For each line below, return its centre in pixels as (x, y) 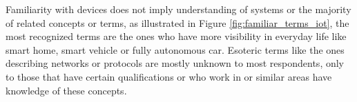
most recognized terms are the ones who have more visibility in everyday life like (176, 36)
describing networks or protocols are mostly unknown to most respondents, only (175, 63)
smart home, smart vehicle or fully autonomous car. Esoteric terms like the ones (175, 49)
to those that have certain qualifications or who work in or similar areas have (169, 76)
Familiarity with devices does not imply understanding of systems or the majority (178, 9)
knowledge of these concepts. (66, 90)
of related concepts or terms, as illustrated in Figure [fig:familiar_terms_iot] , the (177, 22)
